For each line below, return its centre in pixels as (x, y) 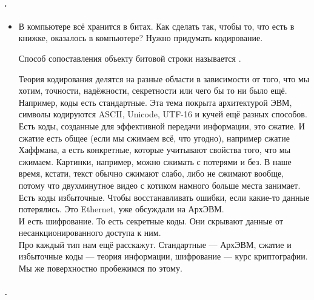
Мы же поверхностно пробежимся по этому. (100, 268)
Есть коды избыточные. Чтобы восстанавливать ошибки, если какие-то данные (164, 197)
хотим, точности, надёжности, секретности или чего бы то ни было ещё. (153, 90)
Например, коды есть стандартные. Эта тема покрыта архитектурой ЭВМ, (155, 102)
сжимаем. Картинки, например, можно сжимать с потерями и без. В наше (155, 161)
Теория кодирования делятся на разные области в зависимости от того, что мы (164, 78)
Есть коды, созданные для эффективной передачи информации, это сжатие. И (162, 126)
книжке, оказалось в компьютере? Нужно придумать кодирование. (141, 38)
